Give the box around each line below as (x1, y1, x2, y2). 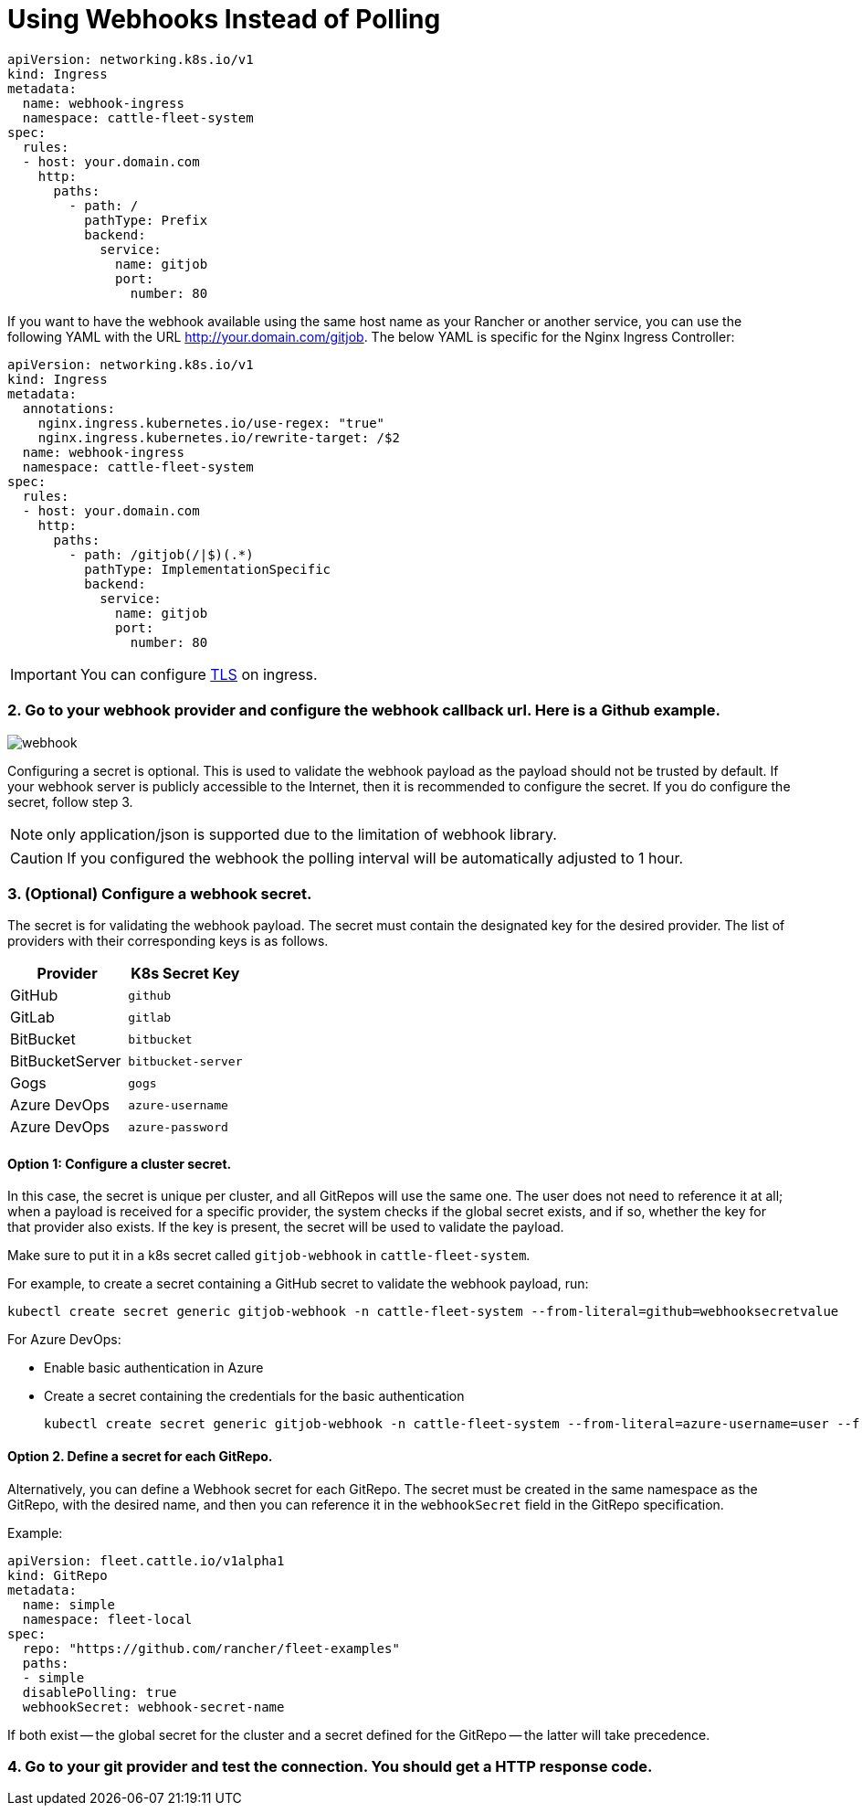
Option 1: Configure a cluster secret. (7, 1155, 232, 1172)
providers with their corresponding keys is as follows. (7, 933, 329, 949)
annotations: (22, 400, 116, 416)
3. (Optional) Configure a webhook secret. (7, 884, 312, 903)
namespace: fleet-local (22, 1611, 193, 1627)
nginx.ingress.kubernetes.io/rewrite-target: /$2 (37, 429, 400, 445)
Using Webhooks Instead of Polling (7, 4, 441, 35)
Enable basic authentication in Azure (44, 1360, 264, 1376)
